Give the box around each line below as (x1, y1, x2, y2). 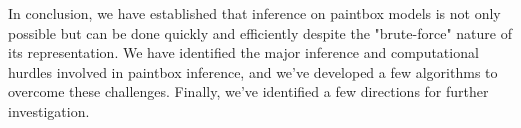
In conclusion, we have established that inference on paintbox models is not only (8, 3, 501, 23)
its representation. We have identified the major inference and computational (8, 42, 479, 63)
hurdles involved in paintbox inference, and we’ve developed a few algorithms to (8, 61, 498, 82)
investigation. (8, 100, 90, 121)
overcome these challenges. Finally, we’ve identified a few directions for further (8, 81, 489, 102)
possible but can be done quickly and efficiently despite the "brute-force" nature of (8, 22, 512, 43)
